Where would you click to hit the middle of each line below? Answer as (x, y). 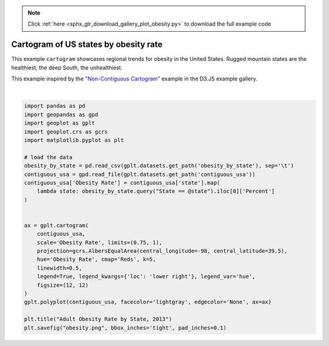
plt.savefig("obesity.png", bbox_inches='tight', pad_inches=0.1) (125, 328)
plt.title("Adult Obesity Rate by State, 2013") (98, 319)
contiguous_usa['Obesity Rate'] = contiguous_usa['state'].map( (122, 182)
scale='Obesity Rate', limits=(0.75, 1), (100, 242)
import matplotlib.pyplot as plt (74, 140)
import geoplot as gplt (60, 123)
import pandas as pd (55, 106)
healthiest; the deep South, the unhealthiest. (67, 68)
